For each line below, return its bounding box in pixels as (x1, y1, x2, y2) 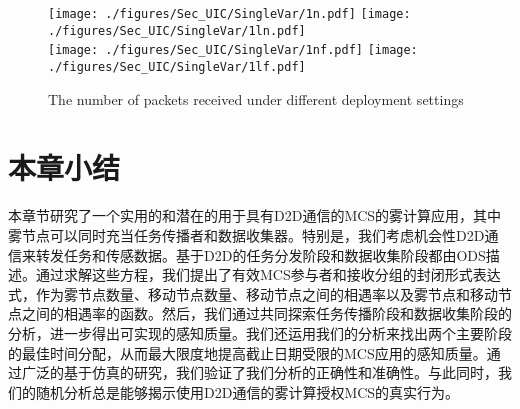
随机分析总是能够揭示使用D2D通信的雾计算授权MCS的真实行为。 (35, 381, 460, 402)
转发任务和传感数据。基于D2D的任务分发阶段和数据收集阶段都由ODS (35, 244, 486, 265)
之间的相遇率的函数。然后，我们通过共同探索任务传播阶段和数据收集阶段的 (21, 303, 512, 324)
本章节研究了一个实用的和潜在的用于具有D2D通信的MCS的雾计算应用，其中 (8, 205, 502, 226)
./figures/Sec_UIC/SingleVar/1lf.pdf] (48, 59, 306, 74)
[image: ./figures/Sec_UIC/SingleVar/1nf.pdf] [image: (48, 43, 418, 58)
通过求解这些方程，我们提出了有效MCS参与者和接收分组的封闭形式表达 (35, 264, 501, 285)
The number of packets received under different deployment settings (48, 88, 464, 109)
